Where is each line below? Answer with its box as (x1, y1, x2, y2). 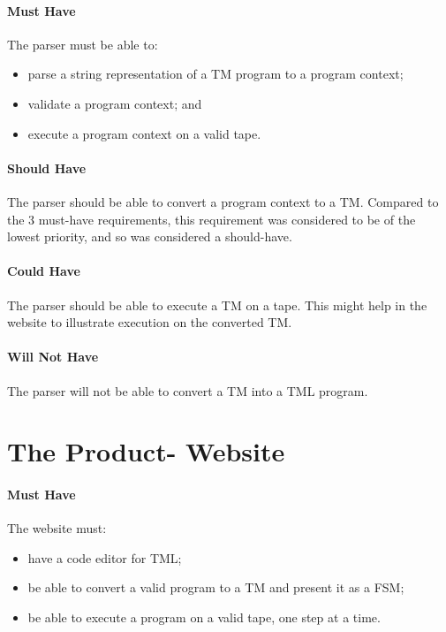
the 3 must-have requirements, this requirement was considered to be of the (7, 209, 416, 228)
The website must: (7, 519, 107, 537)
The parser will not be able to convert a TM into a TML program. (7, 381, 368, 400)
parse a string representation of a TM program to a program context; (27, 65, 404, 83)
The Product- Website (7, 433, 285, 469)
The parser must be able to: (7, 34, 158, 53)
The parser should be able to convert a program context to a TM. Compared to (7, 192, 439, 210)
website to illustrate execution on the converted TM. (7, 313, 292, 331)
